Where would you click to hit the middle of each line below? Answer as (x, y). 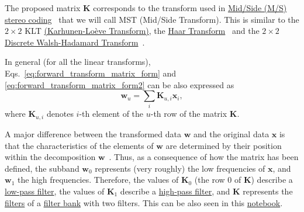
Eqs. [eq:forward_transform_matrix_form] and (91, 73)
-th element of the (111, 114)
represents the (268, 191)
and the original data (231, 133)
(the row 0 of (218, 180)
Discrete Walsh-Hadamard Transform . (75, 42)
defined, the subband (42, 168)
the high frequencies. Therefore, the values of (98, 180)
